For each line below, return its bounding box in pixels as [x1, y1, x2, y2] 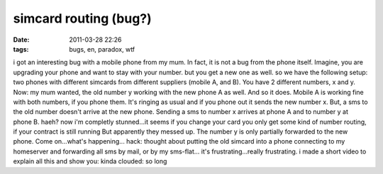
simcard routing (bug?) [13, 11, 152, 26]
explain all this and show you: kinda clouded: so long [13, 157, 167, 166]
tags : [13, 45, 29, 53]
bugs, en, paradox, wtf [69, 45, 135, 53]
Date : [13, 35, 30, 44]
